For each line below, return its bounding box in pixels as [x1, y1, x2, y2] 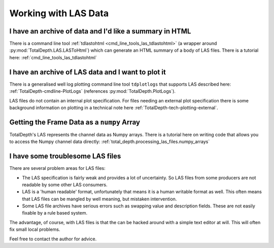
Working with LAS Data [9, 8, 109, 19]
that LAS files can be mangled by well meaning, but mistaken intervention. [22, 196, 177, 202]
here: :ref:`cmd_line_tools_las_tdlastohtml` [9, 54, 97, 60]
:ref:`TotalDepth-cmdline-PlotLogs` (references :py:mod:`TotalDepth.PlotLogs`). [9, 88, 176, 94]
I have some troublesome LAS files [9, 152, 121, 161]
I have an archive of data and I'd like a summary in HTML [9, 27, 191, 36]
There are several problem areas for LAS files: [9, 165, 106, 171]
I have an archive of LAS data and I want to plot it [9, 67, 166, 76]
